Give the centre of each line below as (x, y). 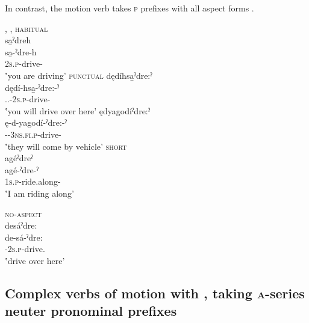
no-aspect (23, 213)
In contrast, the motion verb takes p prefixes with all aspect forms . (130, 8)
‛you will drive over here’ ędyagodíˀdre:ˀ (78, 110)
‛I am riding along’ (39, 193)
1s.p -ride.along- (33, 181)
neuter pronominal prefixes (91, 311)
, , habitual (27, 28)
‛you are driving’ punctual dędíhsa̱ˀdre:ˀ (79, 75)
